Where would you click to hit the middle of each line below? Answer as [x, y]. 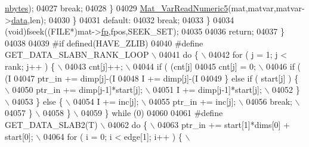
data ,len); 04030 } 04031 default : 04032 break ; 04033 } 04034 [123, 19]
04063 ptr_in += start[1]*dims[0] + [224, 124]
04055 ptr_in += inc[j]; [192, 101]
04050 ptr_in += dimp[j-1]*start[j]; [77, 90]
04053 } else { [38, 101]
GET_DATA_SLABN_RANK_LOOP [77, 54]
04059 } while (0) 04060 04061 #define [152, 113]
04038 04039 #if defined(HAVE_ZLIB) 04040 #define [104, 43]
